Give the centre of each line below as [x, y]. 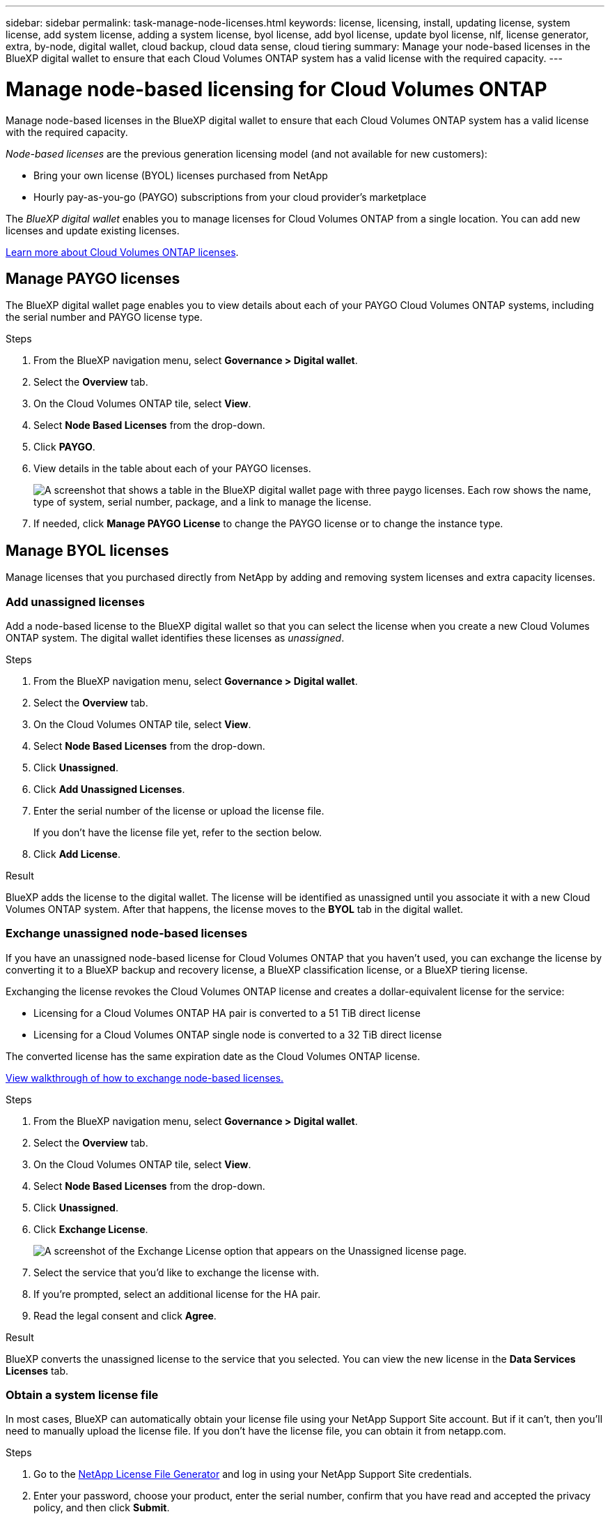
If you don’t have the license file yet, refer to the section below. [178, 832]
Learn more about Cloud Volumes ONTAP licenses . [122, 252]
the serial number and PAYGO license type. [104, 317]
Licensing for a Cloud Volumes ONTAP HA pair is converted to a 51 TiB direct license [227, 1013]
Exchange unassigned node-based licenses [127, 934]
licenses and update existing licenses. [93, 230]
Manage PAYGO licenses [93, 278]
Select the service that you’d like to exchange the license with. [177, 1272]
